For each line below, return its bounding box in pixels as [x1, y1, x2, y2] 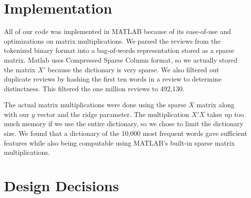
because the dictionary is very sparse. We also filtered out [48, 64, 219, 74]
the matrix [4, 64, 35, 74]
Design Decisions [4, 176, 119, 196]
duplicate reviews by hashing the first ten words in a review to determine [4, 74, 222, 84]
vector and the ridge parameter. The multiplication [37, 109, 189, 119]
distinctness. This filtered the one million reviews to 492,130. [4, 83, 184, 93]
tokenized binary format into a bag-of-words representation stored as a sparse [4, 45, 234, 55]
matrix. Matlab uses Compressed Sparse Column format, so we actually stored [4, 54, 237, 65]
